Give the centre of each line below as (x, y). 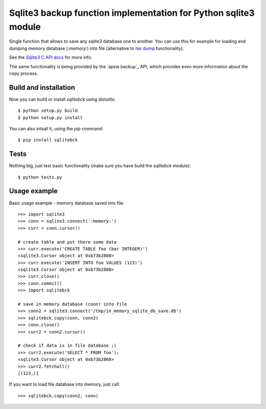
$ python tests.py (40, 177)
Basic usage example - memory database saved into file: (67, 203)
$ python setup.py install (50, 118)
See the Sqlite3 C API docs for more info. (51, 57)
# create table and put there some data (67, 242)
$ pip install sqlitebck (48, 140)
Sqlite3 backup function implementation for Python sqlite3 (132, 13)
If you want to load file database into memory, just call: (65, 384)
